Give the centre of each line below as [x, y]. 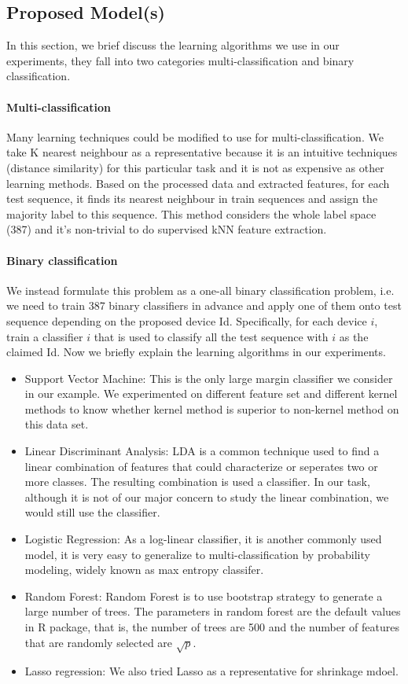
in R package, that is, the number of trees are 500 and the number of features [212, 627]
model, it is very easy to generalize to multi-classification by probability [197, 554]
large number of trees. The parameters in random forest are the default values [213, 611]
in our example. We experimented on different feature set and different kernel [211, 393]
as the [354, 336]
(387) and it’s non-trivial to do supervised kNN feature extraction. [167, 229]
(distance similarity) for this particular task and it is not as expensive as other [195, 167]
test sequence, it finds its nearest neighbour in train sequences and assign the [192, 199]
